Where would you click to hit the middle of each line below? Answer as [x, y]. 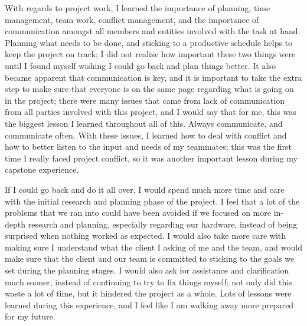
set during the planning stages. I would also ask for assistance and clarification [147, 270]
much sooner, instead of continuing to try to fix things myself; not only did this [148, 281]
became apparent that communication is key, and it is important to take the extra [153, 77]
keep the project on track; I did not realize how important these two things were [150, 54]
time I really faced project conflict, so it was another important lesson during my [151, 158]
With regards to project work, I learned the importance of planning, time [138, 8]
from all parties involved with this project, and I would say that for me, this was [151, 112]
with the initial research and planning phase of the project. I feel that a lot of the [152, 201]
